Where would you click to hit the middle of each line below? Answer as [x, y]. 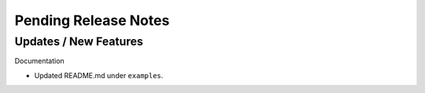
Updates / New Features [79, 41]
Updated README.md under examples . [99, 75]
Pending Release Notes [92, 20]
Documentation [39, 61]
